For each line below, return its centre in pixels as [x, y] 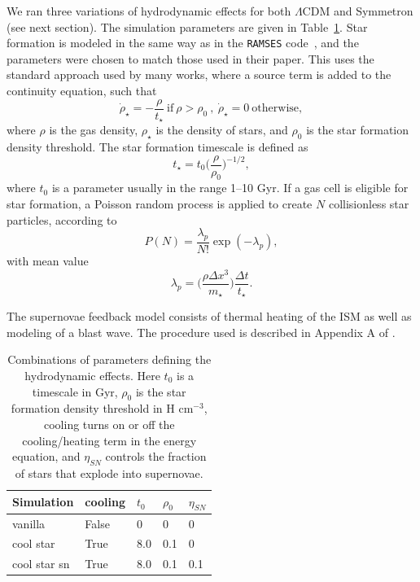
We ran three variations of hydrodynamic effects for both [149, 11]
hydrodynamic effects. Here [92, 375]
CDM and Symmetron [358, 11]
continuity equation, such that [82, 91]
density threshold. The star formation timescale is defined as [157, 146]
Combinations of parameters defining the [109, 359]
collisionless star [369, 204]
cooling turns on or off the [109, 424]
